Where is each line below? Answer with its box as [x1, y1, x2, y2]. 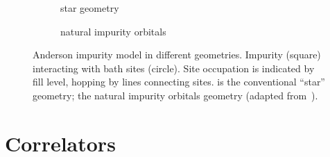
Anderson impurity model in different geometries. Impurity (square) [33, 47, 321, 62]
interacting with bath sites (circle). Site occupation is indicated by [33, 60, 315, 75]
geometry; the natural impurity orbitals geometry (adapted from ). [33, 88, 318, 102]
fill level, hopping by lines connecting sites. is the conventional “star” [33, 74, 325, 89]
